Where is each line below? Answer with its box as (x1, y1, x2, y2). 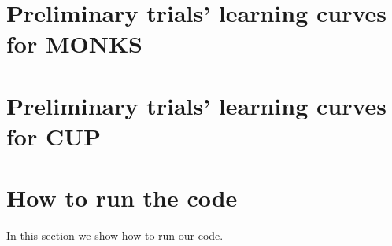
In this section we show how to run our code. (6, 227, 224, 244)
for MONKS (6, 28, 143, 60)
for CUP (6, 119, 101, 152)
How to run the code (6, 182, 238, 214)
